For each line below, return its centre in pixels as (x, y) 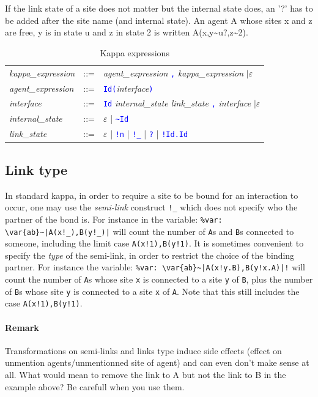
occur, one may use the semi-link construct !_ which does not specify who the (151, 207)
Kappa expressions (135, 52)
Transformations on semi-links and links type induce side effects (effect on (143, 350)
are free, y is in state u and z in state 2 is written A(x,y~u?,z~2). (127, 32)
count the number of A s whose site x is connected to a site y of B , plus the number (159, 279)
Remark (22, 327)
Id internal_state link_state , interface (177, 103)
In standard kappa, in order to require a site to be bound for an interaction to (152, 195)
